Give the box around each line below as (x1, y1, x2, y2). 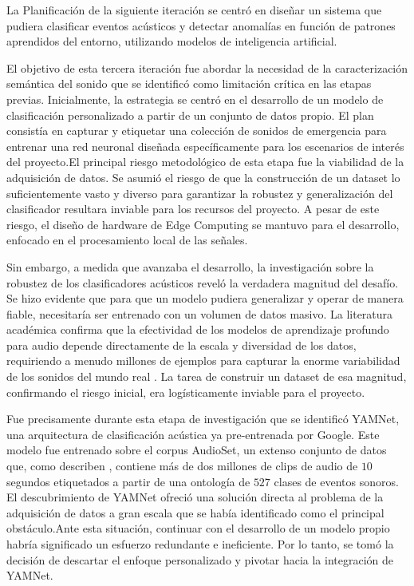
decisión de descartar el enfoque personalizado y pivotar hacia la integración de (6, 551, 393, 568)
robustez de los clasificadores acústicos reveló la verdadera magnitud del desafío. (6, 274, 399, 291)
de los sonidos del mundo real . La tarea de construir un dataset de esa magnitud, (6, 368, 407, 385)
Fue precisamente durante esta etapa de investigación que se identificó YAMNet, (6, 410, 400, 427)
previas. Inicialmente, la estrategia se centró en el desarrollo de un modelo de (6, 90, 384, 107)
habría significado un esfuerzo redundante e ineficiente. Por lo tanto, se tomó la (6, 536, 394, 552)
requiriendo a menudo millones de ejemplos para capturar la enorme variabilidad (6, 352, 400, 369)
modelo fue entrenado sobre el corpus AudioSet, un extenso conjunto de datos (6, 441, 387, 458)
